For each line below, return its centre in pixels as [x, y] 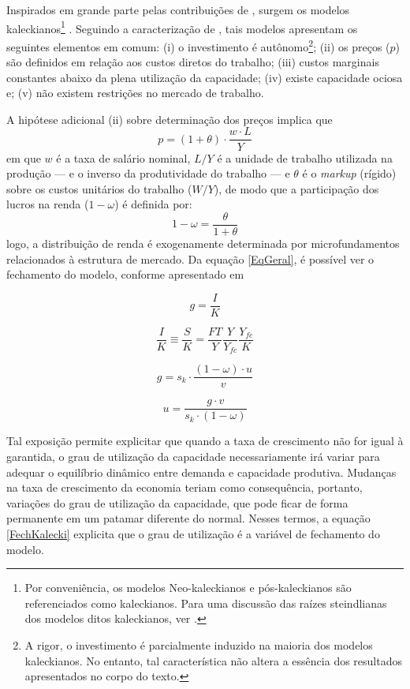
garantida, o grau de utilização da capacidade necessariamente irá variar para [193, 457]
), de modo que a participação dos [296, 188]
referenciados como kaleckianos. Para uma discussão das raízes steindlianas [206, 603]
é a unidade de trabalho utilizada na [305, 157]
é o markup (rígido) [349, 173]
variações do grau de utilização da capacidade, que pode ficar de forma [177, 502]
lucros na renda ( [48, 204]
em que [24, 157]
